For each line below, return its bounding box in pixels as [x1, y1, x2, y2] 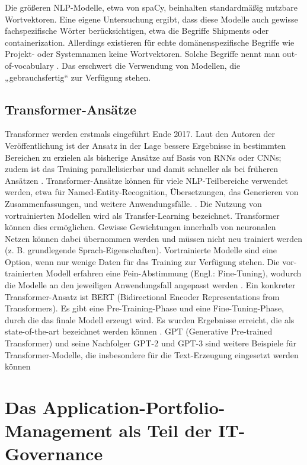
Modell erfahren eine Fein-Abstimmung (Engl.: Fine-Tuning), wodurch [46, 267, 302, 279]
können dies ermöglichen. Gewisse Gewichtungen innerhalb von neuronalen [5, 221, 276, 233]
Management [5, 418, 113, 442]
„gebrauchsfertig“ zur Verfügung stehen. [5, 71, 151, 83]
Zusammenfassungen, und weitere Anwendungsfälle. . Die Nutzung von [5, 197, 262, 209]
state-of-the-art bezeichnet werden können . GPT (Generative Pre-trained [5, 325, 273, 337]
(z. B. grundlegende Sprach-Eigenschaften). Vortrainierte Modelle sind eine [5, 244, 277, 256]
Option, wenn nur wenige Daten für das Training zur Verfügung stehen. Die [5, 255, 280, 267]
